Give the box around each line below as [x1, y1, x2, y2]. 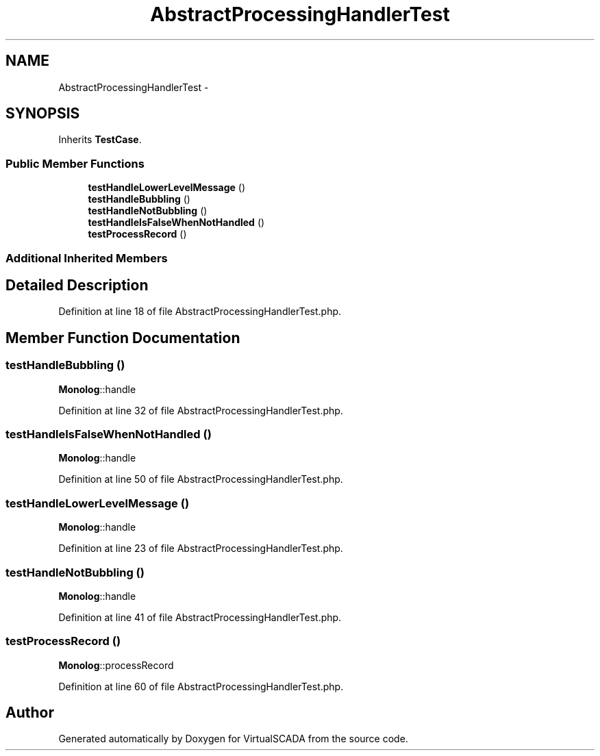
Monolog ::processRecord [58, 659, 174, 671]
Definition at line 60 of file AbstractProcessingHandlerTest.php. [58, 680, 344, 692]
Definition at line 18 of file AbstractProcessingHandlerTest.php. [58, 305, 342, 318]
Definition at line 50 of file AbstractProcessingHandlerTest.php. [58, 473, 343, 486]
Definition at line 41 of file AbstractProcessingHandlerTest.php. [58, 611, 342, 623]
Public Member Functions [5, 156, 145, 171]
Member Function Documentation [5, 329, 240, 346]
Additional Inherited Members [5, 251, 168, 265]
